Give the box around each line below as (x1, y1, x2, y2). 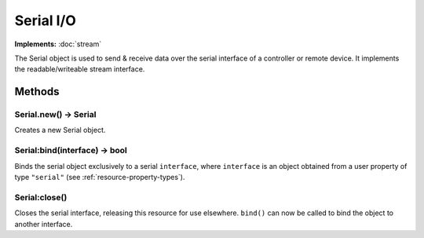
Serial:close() (14, 192, 68, 203)
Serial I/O (14, 12, 76, 29)
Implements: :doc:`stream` (14, 39, 102, 49)
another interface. (14, 219, 73, 229)
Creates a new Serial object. (14, 126, 106, 135)
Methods (14, 85, 60, 98)
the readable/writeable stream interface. (14, 64, 145, 74)
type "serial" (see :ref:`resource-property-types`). (14, 173, 185, 182)
